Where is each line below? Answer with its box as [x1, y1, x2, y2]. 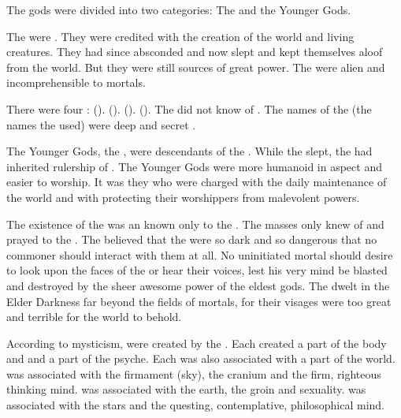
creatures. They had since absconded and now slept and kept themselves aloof [6, 43, 383, 60]
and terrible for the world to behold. [6, 308, 182, 325]
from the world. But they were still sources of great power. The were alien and [6, 58, 385, 75]
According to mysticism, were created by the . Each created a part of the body [6, 334, 387, 351]
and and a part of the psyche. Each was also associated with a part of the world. [6, 350, 395, 367]
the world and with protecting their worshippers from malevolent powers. [6, 188, 360, 205]
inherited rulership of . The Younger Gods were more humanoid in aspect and [6, 158, 382, 174]
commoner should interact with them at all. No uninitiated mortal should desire [6, 246, 393, 263]
